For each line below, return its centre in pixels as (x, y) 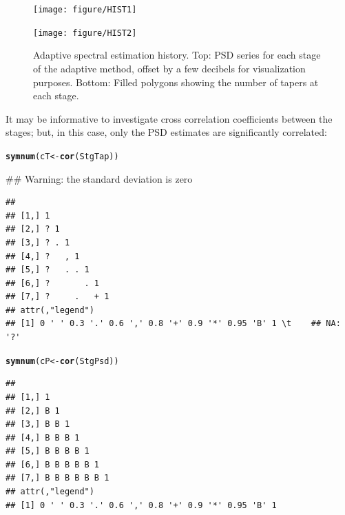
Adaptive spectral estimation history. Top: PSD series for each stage (177, 55)
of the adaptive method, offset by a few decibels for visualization (169, 68)
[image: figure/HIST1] (85, 10)
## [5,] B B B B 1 (48, 451)
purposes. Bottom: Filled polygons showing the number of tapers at (176, 82)
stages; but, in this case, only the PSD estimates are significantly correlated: (166, 132)
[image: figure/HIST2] (85, 33)
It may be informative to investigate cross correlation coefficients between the (169, 118)
